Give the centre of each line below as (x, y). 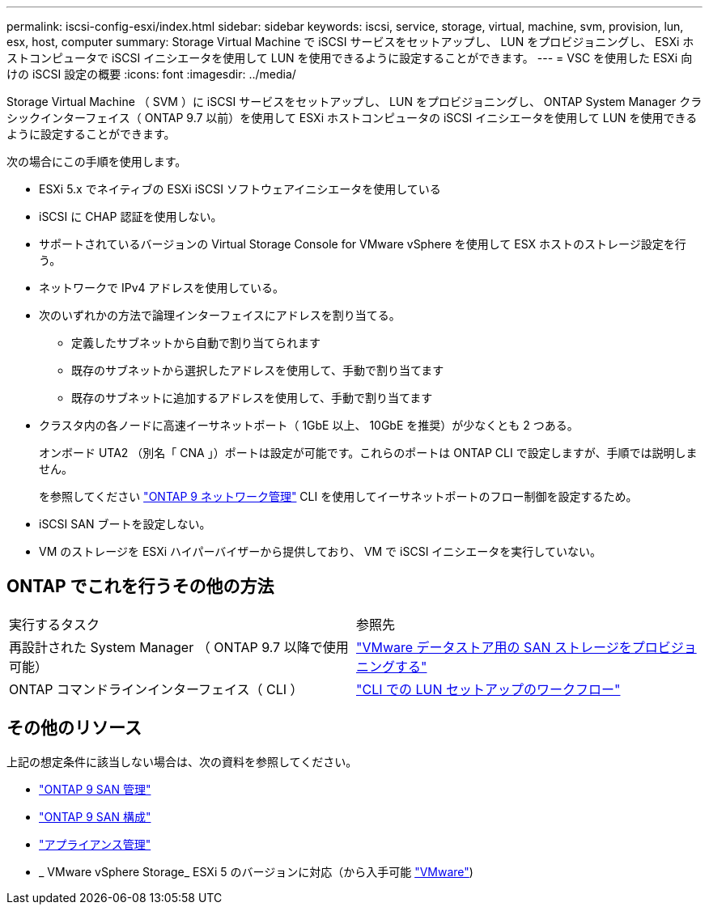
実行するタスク (55, 624)
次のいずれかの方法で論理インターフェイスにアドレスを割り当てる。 (220, 315)
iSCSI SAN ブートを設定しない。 (125, 524)
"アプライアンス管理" (95, 844)
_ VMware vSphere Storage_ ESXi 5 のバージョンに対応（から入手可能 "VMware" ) (256, 871)
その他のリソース (74, 728)
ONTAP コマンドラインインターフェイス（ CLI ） (156, 689)
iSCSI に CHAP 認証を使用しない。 (131, 216)
